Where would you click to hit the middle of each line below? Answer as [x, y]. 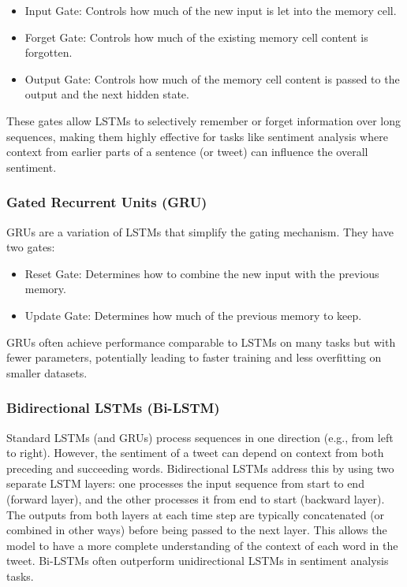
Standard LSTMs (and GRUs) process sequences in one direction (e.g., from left [200, 437]
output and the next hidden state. [107, 94]
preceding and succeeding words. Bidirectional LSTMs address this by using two [200, 468]
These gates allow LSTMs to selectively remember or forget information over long [204, 120]
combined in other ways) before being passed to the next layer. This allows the [197, 530]
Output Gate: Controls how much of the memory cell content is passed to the [212, 78]
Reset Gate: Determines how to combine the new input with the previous [202, 273]
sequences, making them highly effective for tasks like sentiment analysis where [197, 136]
